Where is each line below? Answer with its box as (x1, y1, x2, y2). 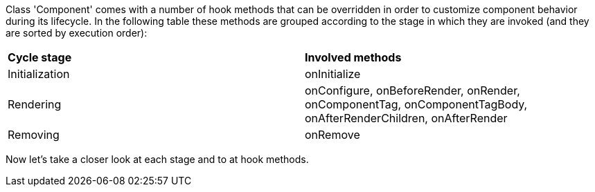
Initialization (8, 67, 70, 81)
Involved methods (305, 50, 402, 64)
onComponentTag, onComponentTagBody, (305, 97, 528, 111)
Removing (8, 128, 60, 142)
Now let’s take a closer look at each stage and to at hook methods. (6, 153, 309, 165)
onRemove (305, 128, 360, 142)
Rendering (8, 97, 62, 111)
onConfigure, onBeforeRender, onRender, (305, 84, 520, 97)
